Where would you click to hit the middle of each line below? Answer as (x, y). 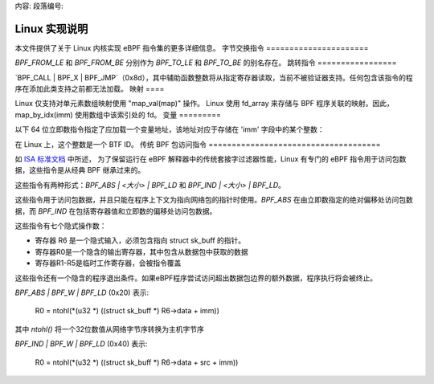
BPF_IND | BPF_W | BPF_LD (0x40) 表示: (81, 344)
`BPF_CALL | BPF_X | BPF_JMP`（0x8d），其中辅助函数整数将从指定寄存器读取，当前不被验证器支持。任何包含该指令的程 (214, 77)
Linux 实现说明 (51, 29)
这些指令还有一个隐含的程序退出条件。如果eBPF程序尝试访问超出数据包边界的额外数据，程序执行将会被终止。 (196, 278)
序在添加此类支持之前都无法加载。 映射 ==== (90, 89)
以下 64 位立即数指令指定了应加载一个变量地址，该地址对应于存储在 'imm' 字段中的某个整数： (170, 129)
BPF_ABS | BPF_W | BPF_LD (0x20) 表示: (82, 292)
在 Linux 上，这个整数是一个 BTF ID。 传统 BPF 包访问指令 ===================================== (198, 144)
